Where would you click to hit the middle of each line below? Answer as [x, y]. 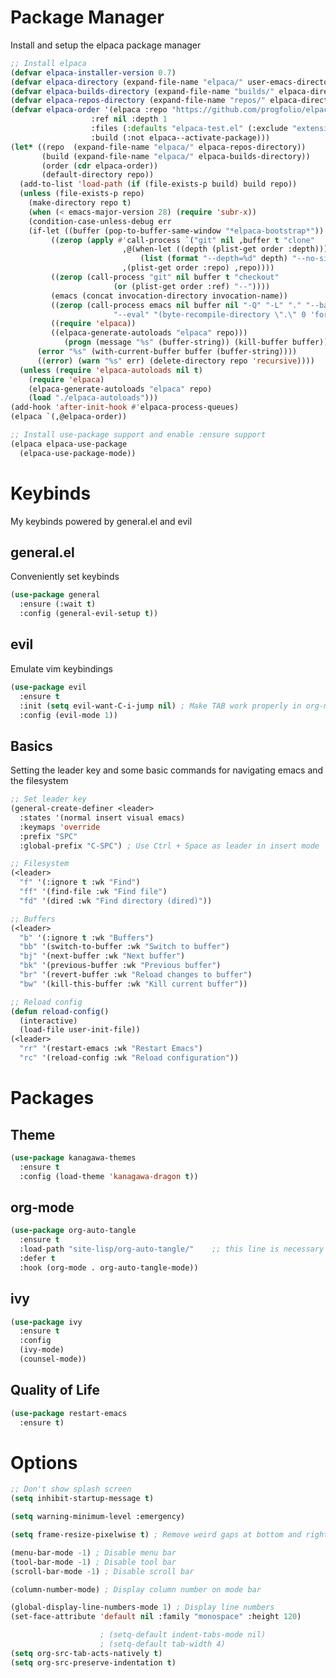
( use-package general [55, 595]
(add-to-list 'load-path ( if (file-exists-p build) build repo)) [158, 184]
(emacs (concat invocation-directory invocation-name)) [169, 296]
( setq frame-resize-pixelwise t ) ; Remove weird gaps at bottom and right [169, 1535]
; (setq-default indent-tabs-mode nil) [183, 1635]
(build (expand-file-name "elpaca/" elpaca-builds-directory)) [176, 156]
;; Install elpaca [48, 63]
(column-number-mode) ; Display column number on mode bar [136, 1589]
